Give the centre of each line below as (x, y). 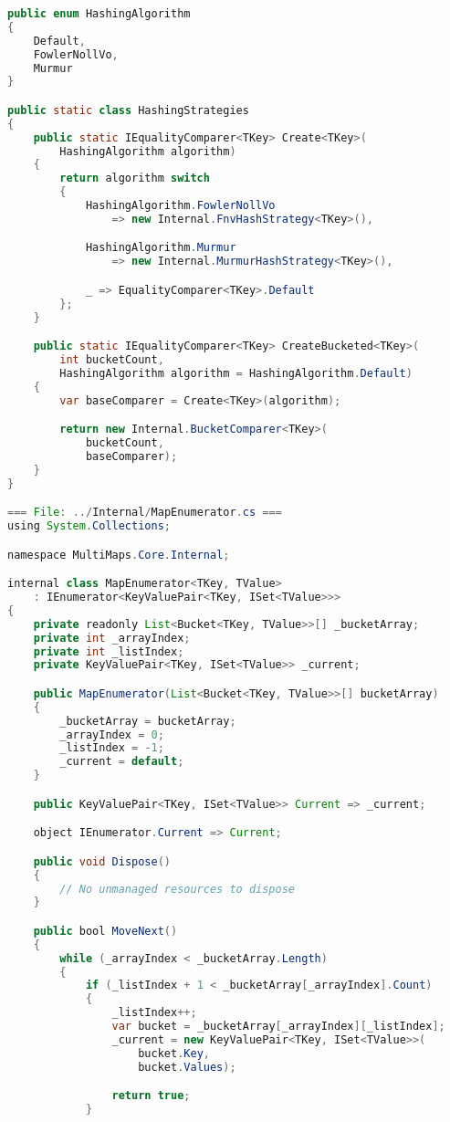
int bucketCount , (112, 360)
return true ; (151, 1096)
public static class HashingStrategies (128, 110)
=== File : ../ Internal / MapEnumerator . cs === (145, 513)
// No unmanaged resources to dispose (177, 889)
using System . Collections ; (89, 526)
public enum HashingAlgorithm (99, 14)
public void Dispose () (102, 861)
